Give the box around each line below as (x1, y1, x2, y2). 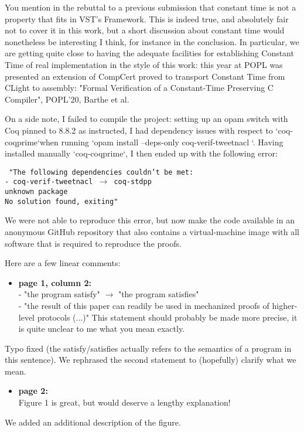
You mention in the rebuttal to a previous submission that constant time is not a (5, 1, 296, 13)
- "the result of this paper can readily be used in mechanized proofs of (18, 299, 269, 311)
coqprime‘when (5, 135, 59, 148)
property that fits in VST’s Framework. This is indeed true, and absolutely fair (5, 12, 289, 25)
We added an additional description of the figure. (5, 416, 181, 428)
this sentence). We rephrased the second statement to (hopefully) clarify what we (5, 353, 296, 366)
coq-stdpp (114, 178, 152, 186)
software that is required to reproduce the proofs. (5, 237, 182, 249)
